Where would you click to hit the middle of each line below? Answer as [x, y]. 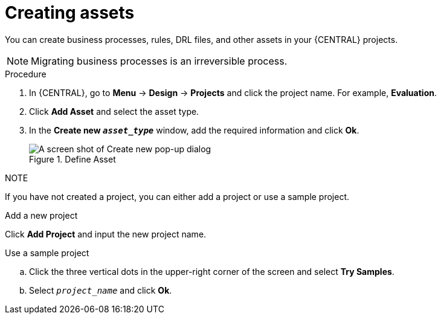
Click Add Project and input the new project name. [106, 234]
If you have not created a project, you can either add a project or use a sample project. [177, 196]
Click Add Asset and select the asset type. [114, 111]
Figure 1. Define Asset [72, 159]
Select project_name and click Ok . [101, 290]
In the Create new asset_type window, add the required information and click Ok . [194, 130]
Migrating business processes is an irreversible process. [159, 61]
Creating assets [70, 13]
